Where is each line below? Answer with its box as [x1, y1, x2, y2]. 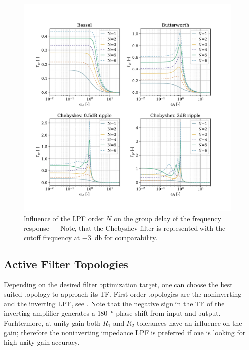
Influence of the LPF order [24, 213, 104, 223]
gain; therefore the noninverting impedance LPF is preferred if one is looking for [4, 327, 246, 337]
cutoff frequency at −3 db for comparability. [24, 232, 158, 242]
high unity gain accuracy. [4, 337, 80, 347]
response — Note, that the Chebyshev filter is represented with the [24, 223, 225, 233]
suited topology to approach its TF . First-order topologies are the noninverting [4, 289, 242, 299]
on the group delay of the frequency [114, 213, 221, 223]
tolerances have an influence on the [137, 317, 242, 327]
